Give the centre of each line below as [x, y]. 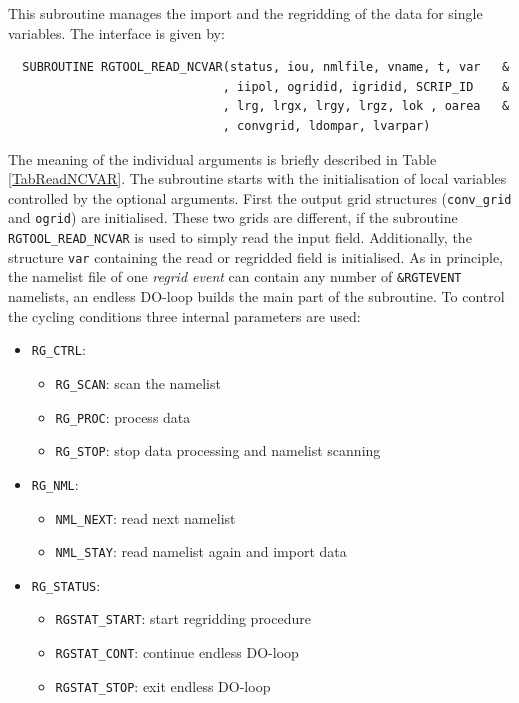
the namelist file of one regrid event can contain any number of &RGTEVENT [235, 276]
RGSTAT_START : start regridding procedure [183, 618]
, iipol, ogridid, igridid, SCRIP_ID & [366, 86]
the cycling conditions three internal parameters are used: [184, 315]
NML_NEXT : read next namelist [145, 517]
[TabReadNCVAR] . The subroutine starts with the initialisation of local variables [257, 178]
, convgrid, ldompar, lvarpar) [326, 125]
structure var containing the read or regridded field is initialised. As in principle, [256, 256]
